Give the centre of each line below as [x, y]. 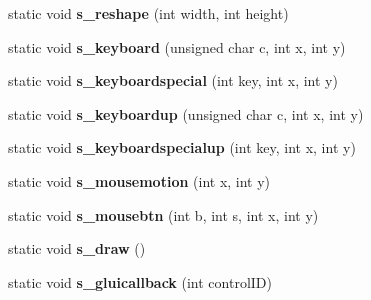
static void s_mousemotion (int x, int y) [139, 180]
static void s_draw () [77, 248]
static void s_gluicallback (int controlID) [140, 281]
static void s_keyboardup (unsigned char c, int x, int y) [186, 113]
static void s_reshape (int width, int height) [148, 13]
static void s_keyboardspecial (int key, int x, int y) [173, 80]
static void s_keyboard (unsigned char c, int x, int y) [177, 46]
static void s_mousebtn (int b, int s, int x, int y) [163, 214]
